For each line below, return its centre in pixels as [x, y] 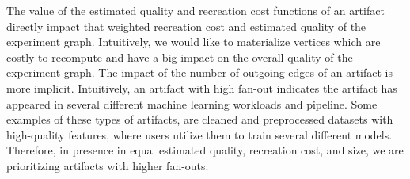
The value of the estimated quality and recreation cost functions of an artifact [196, 10]
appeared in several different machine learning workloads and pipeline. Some [192, 103]
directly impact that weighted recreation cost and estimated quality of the [186, 26]
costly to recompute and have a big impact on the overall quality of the [180, 57]
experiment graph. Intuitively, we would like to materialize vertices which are [194, 42]
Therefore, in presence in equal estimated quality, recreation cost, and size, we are [205, 150]
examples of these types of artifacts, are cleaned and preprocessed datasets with [200, 119]
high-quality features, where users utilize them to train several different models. [199, 134]
